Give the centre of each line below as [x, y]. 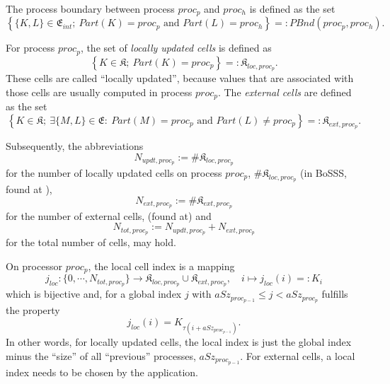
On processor [34, 266]
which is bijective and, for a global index [94, 294]
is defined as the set [292, 8]
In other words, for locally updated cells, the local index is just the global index [179, 342]
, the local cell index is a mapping [161, 266]
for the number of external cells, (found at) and [109, 215]
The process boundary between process [90, 8]
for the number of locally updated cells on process [114, 172]
